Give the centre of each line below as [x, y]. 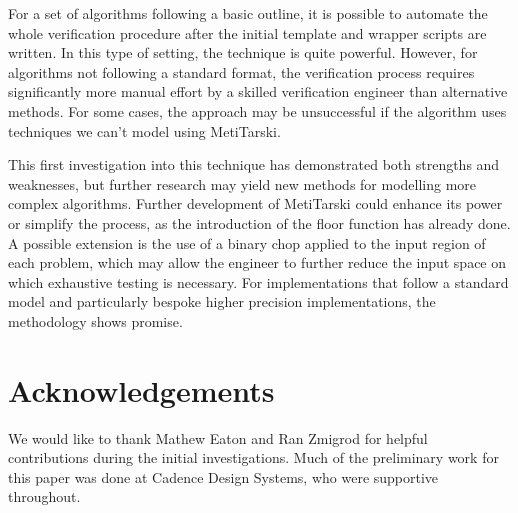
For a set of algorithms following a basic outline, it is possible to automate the [248, 13]
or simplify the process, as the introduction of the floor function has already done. [259, 222]
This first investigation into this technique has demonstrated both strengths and [254, 164]
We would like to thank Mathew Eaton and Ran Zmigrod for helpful [218, 437]
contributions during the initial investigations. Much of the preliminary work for [253, 457]
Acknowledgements [141, 389]
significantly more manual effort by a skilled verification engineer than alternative [258, 91]
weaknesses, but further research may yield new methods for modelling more [242, 183]
